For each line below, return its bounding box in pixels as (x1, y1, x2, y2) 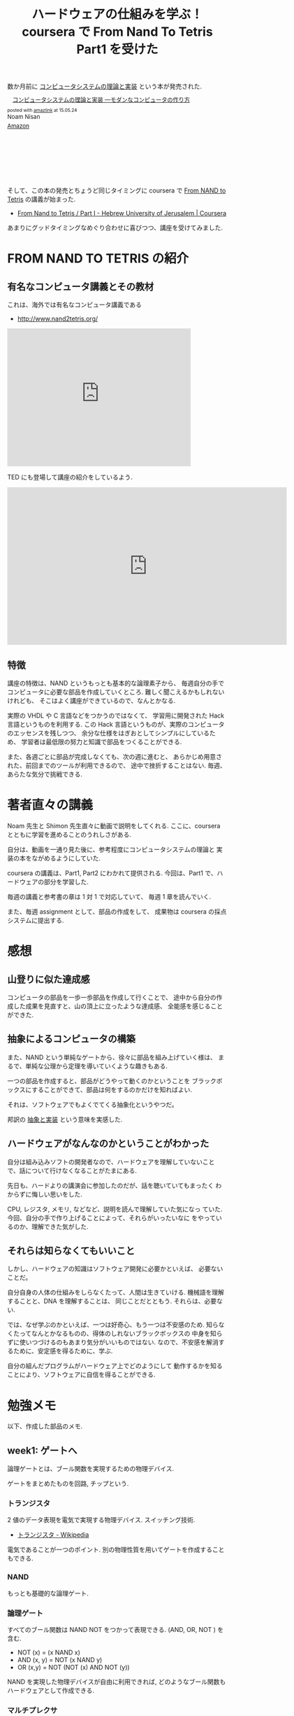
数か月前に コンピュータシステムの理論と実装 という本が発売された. (7, 82, 203, 91)
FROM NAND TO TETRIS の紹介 (7, 251, 189, 267)
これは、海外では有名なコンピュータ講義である (7, 300, 142, 309)
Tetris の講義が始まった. (7, 195, 76, 204)
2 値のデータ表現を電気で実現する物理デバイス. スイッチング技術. (7, 1516, 196, 1524)
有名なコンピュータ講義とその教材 (7, 281, 154, 293)
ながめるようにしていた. (31, 853, 101, 862)
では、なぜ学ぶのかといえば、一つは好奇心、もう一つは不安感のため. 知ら (7, 1320, 219, 1329)
